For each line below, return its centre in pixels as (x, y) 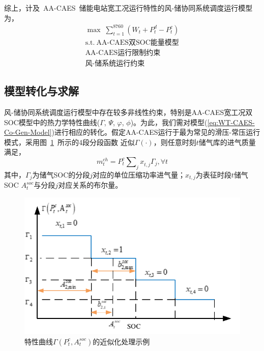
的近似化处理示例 (121, 341)
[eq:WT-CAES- (231, 122)
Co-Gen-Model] (28, 132)
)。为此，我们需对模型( (169, 122)
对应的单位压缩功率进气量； (139, 174)
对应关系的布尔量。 (90, 185)
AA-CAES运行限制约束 (123, 53)
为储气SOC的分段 (61, 174)
